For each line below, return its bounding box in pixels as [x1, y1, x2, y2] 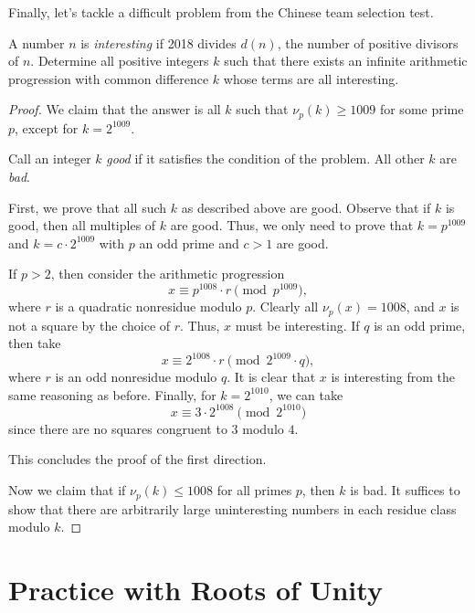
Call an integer [8, 149, 91, 168]
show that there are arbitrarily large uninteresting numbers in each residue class [8, 499, 457, 518]
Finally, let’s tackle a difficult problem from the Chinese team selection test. [8, 3, 434, 21]
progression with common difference [8, 69, 209, 88]
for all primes [216, 481, 292, 500]
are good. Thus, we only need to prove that [170, 216, 414, 235]
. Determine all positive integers [30, 51, 209, 70]
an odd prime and [139, 233, 239, 252]
